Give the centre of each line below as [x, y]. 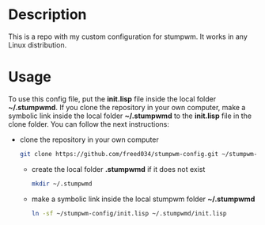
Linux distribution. [38, 44]
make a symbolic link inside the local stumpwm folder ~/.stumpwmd [143, 199]
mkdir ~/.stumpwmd [62, 184]
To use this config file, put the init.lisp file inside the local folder [112, 99]
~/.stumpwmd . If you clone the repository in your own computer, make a [127, 107]
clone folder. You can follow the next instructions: [89, 124]
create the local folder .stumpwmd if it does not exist [118, 169]
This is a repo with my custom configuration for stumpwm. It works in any [128, 36]
